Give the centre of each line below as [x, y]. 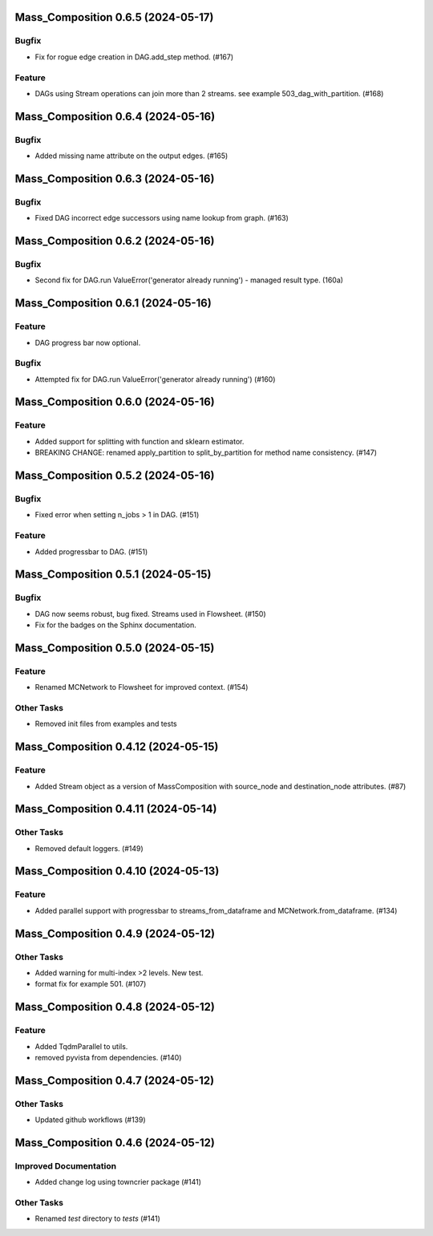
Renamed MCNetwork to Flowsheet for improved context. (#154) [142, 687]
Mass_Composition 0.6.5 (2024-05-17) [114, 17]
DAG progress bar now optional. [88, 342]
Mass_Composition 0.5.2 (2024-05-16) [115, 476]
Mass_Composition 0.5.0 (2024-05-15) [115, 648]
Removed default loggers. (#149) [89, 848]
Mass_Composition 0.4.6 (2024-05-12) [115, 1143]
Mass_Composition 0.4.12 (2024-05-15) [117, 747]
